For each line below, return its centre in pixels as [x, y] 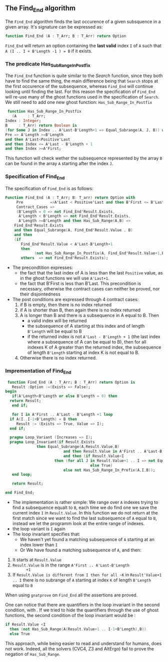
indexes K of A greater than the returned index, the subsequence [94, 347]
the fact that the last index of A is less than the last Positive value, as [91, 273]
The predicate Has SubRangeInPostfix [48, 64]
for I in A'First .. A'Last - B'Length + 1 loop [62, 414]
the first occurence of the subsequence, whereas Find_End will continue [79, 86]
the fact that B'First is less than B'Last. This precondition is [80, 283]
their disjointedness [40, 294]
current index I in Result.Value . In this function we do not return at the [85, 513]
